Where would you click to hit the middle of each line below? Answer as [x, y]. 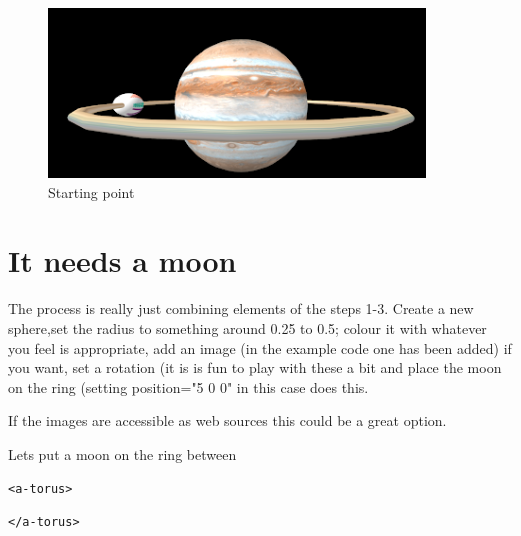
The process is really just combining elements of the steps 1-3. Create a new [241, 308]
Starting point [91, 191]
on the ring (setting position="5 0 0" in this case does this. [188, 386]
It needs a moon [122, 260]
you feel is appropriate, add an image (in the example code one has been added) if [260, 347]
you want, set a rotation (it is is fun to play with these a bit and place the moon [255, 367]
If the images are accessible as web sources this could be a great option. [227, 420]
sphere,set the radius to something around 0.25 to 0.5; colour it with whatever [247, 327]
